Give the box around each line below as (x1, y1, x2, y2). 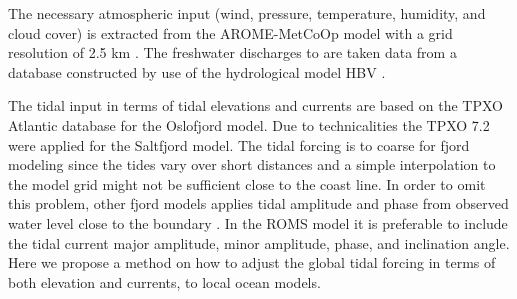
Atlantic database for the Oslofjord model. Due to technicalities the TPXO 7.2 (8, 114, 490, 135)
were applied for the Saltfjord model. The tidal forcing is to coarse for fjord (8, 134, 470, 155)
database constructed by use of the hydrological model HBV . (8, 61, 386, 82)
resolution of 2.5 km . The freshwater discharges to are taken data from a (8, 42, 457, 63)
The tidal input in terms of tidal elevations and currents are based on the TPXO (8, 95, 503, 116)
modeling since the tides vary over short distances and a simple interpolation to (8, 154, 496, 175)
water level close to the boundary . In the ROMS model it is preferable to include (8, 212, 508, 233)
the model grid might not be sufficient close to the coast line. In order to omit (8, 173, 486, 194)
